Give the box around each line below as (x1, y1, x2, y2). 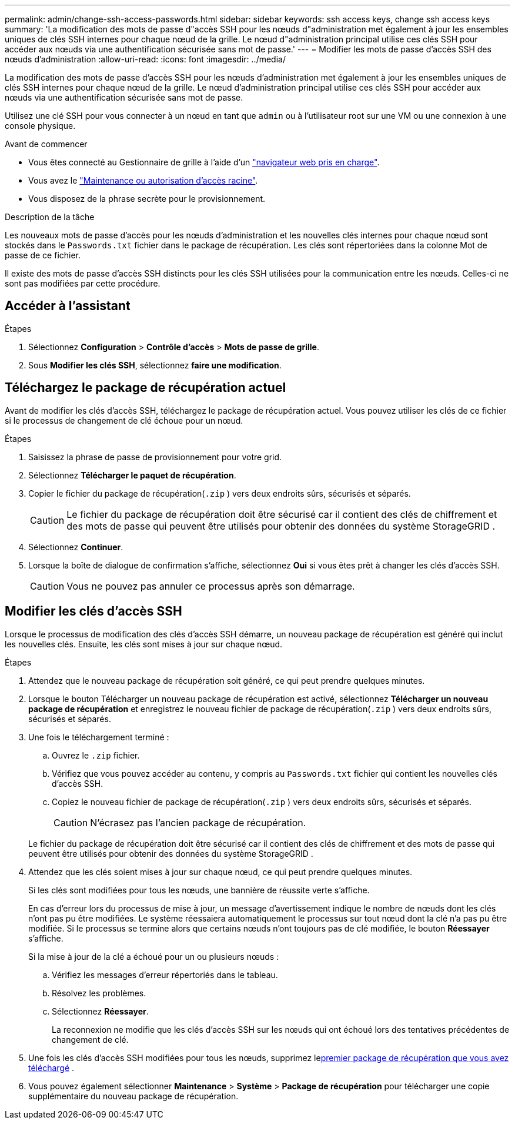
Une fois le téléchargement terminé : (28, 731, 169, 742)
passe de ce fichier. (5, 250, 81, 260)
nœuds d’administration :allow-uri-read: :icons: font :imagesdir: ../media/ (5, 54, 286, 64)
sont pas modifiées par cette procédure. (5, 278, 160, 288)
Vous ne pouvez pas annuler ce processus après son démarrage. (66, 580, 355, 592)
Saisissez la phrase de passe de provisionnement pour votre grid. (28, 451, 282, 462)
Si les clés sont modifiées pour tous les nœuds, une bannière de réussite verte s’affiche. (28, 884, 370, 895)
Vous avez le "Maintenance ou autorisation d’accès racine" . (28, 175, 258, 185)
